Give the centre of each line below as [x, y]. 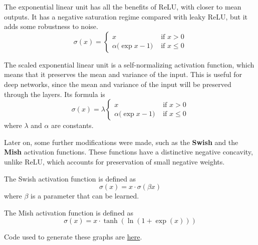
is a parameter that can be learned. [85, 196]
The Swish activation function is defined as [70, 178]
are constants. [72, 125]
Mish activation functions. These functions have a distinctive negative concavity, [128, 152]
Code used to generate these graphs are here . [73, 237]
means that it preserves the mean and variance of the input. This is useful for [123, 74]
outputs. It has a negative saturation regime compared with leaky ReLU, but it [126, 16]
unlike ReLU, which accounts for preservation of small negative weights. [114, 161]
